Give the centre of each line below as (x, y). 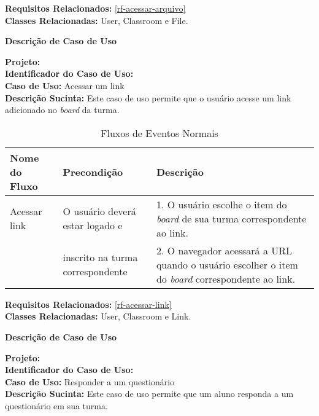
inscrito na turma (100, 257)
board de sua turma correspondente (231, 218)
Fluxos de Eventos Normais (159, 133)
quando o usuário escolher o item (227, 264)
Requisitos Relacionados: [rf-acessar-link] (88, 304)
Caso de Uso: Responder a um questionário (90, 381)
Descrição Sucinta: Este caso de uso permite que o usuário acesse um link (148, 97)
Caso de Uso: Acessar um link (65, 85)
